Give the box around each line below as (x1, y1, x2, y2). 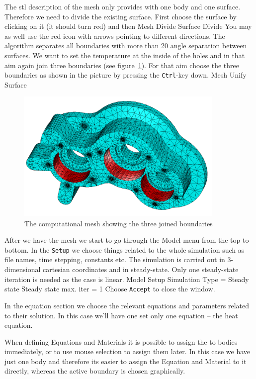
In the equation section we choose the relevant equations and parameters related (4, 300, 249, 310)
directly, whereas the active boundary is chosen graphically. (4, 366, 185, 376)
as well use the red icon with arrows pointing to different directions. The (4, 30, 225, 41)
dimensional (4, 264, 41, 275)
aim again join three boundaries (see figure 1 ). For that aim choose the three (4, 60, 239, 70)
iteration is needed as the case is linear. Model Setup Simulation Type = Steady (4, 274, 249, 284)
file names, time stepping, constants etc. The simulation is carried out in (4, 254, 225, 265)
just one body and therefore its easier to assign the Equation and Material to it (4, 356, 247, 366)
